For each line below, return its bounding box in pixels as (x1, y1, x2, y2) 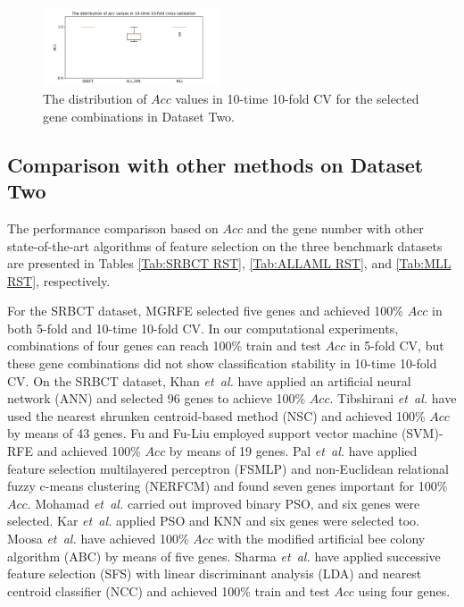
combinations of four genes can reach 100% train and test (7, 336, 321, 355)
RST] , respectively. (7, 271, 111, 290)
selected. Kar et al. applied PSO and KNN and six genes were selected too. (7, 511, 420, 530)
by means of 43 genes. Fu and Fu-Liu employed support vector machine (7, 424, 398, 443)
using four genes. (358, 581, 451, 600)
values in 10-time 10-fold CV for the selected (175, 89, 419, 108)
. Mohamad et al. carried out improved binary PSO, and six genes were (27, 493, 420, 512)
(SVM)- (401, 424, 443, 443)
